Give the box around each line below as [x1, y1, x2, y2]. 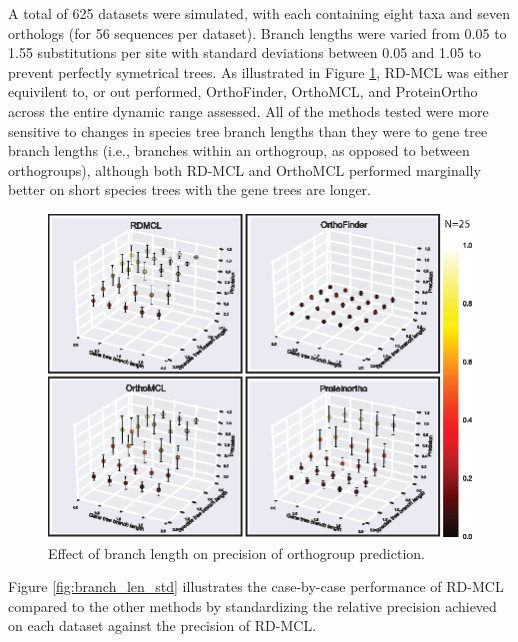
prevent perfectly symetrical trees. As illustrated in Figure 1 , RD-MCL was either [8, 61, 509, 82]
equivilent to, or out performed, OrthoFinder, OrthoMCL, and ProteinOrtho [8, 81, 478, 102]
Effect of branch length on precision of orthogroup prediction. [48, 542, 425, 563]
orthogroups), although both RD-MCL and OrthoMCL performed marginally [8, 159, 481, 180]
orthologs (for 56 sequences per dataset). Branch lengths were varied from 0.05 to [8, 22, 507, 43]
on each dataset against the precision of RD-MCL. [8, 615, 317, 636]
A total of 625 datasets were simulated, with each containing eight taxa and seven [8, 3, 510, 23]
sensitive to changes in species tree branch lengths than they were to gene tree [8, 120, 488, 141]
